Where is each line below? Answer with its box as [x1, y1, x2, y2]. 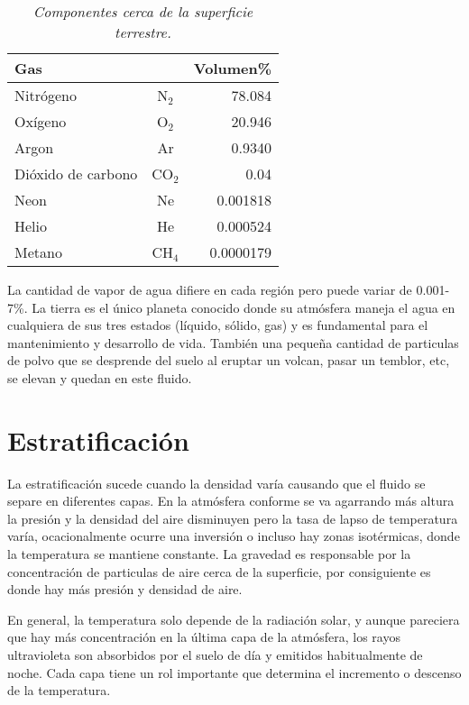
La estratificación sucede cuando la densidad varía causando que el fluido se [7, 473, 426, 492]
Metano [14, 242, 62, 262]
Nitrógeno [14, 85, 77, 105]
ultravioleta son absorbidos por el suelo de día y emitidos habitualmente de [7, 645, 423, 664]
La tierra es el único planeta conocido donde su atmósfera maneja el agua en [32, 298, 455, 316]
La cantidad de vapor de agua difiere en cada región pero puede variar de [7, 280, 412, 298]
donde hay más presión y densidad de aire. [7, 580, 243, 599]
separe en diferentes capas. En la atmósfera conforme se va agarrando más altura [7, 491, 455, 510]
